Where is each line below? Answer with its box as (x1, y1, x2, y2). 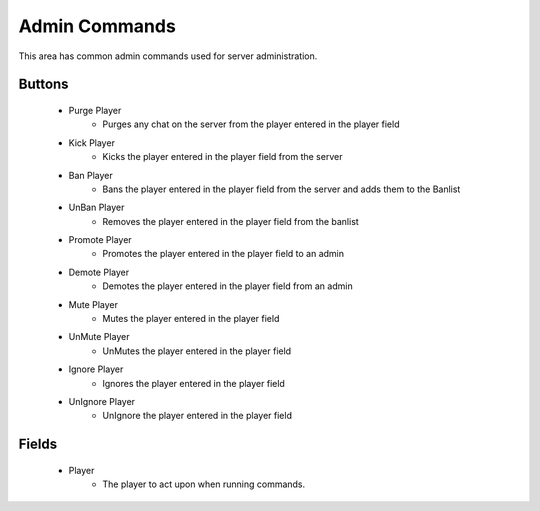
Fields (18, 436, 58, 453)
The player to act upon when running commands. (102, 478, 306, 490)
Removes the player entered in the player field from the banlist (102, 215, 359, 227)
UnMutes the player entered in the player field (102, 345, 292, 357)
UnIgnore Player (68, 395, 135, 407)
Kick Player (68, 136, 115, 149)
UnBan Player (68, 201, 125, 214)
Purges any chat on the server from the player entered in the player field (102, 118, 400, 130)
